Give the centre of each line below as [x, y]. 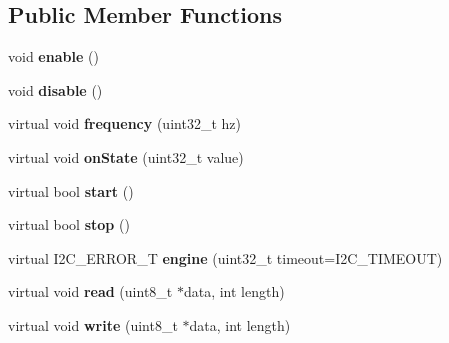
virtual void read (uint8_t [90, 291]
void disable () [55, 89]
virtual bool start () [71, 190]
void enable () [53, 56]
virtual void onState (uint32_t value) [126, 156]
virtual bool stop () [69, 224]
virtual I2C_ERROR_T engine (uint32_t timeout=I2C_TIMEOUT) [225, 257]
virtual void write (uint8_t [93, 324]
